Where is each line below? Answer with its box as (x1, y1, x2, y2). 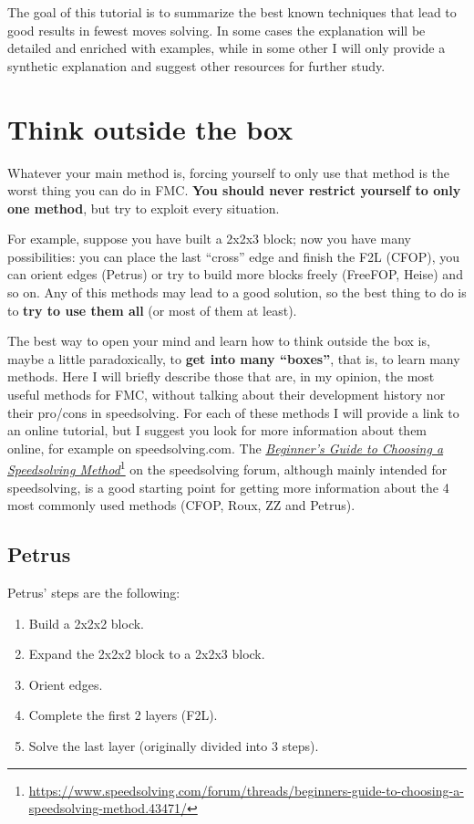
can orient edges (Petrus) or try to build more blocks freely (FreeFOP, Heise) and (7, 265, 463, 284)
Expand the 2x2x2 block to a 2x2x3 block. (28, 644, 265, 663)
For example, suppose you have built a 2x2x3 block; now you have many (7, 229, 411, 248)
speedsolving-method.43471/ (28, 798, 188, 818)
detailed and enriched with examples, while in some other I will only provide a (7, 38, 446, 57)
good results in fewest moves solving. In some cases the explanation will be (7, 20, 426, 39)
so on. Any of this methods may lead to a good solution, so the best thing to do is (7, 283, 467, 302)
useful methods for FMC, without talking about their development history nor (7, 385, 446, 404)
